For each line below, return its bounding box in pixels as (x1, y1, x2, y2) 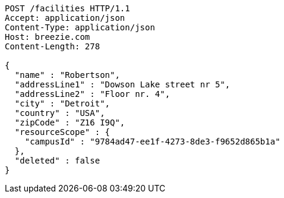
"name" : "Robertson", (14, 70, 120, 80)
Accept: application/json (5, 13, 125, 23)
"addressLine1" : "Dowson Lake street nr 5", (14, 80, 231, 89)
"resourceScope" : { (14, 127, 111, 137)
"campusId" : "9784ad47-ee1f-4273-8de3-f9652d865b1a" (24, 137, 280, 146)
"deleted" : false (14, 156, 100, 165)
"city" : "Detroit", (14, 99, 111, 108)
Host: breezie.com (5, 32, 90, 42)
